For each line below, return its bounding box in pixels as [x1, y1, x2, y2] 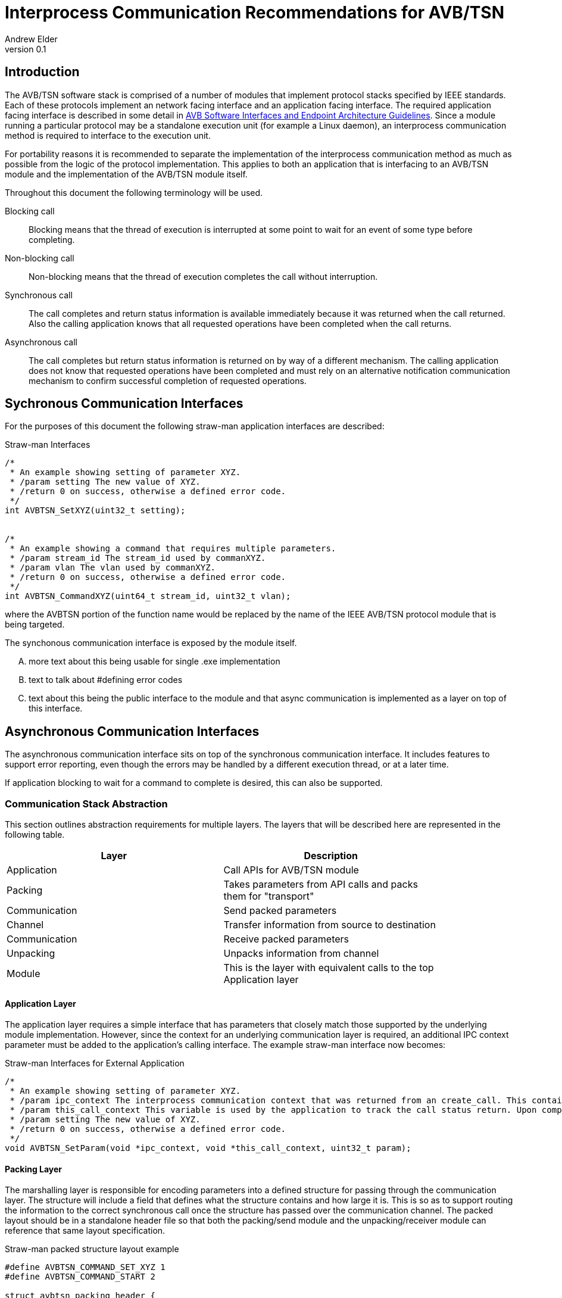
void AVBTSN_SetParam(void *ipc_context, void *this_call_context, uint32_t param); [5, 1143, 411, 1153]
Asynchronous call [5, 336, 77, 347]
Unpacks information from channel [223, 947, 379, 960]
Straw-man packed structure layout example [5, 1244, 179, 1255]
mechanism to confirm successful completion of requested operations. [29, 375, 307, 386]
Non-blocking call [5, 252, 74, 263]
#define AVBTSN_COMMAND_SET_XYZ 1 [5, 1262, 166, 1272]
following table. [5, 829, 65, 840]
